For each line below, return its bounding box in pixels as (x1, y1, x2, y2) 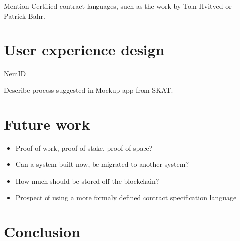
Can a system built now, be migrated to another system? (15, 159, 189, 169)
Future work (4, 114, 90, 134)
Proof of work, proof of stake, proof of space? (15, 142, 153, 153)
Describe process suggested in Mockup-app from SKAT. (4, 84, 173, 95)
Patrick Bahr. (4, 10, 45, 21)
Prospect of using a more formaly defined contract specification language (15, 192, 237, 202)
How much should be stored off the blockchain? (15, 175, 159, 186)
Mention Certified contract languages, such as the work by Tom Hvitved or (4, 1, 232, 11)
